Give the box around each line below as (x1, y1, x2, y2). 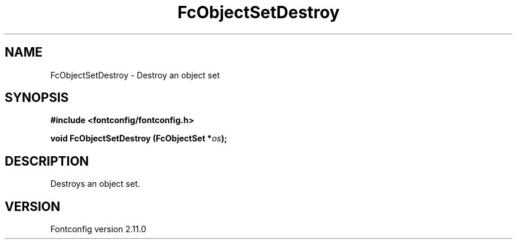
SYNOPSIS (5, 90, 69, 105)
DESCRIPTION (5, 153, 89, 169)
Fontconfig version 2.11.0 (50, 224, 146, 235)
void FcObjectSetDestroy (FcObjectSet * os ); (50, 133, 227, 144)
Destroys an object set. (50, 179, 140, 189)
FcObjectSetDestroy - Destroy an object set (50, 70, 220, 80)
